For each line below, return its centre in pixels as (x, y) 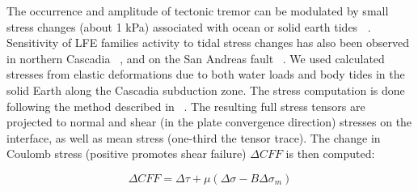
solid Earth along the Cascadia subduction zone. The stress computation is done (206, 90)
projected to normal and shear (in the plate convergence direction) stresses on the (209, 122)
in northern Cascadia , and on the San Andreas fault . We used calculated (196, 58)
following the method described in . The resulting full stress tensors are (186, 106)
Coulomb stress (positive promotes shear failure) (127, 154)
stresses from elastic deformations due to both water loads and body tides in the (206, 74)
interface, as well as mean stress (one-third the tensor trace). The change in (194, 137)
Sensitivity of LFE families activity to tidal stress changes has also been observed (208, 43)
